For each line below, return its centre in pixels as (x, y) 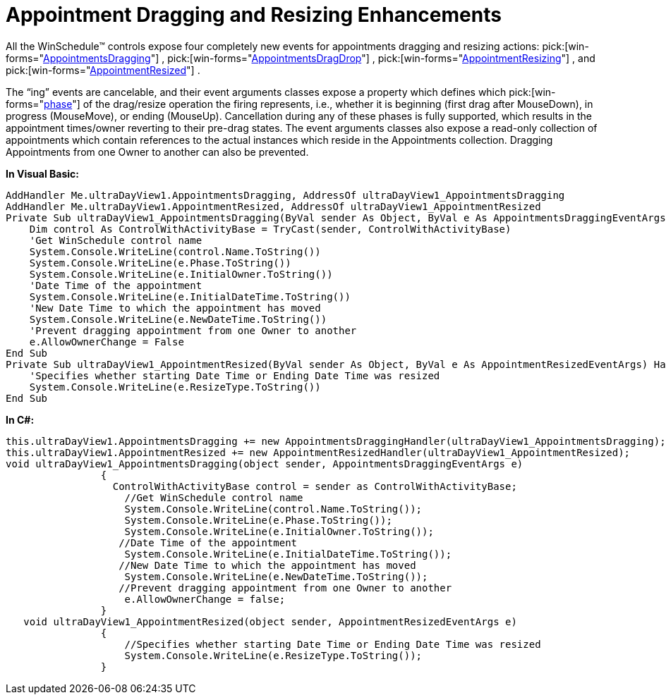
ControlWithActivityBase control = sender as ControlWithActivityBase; (315, 486)
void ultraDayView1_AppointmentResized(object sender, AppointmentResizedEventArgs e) (270, 621)
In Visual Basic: (42, 173)
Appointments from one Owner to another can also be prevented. (157, 152)
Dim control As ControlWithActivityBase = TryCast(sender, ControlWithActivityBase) (270, 229)
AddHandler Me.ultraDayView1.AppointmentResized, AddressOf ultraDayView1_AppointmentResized (273, 206)
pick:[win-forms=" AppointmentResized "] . (103, 70)
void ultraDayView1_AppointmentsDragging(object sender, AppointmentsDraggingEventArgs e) (265, 463)
